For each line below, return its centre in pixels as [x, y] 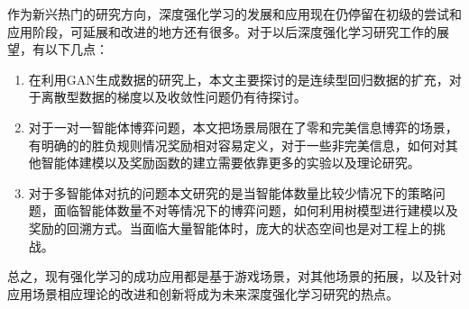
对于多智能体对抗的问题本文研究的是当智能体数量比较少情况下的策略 [230, 192]
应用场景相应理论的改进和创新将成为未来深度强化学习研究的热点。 [203, 293]
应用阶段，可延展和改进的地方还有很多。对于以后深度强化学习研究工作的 [222, 31]
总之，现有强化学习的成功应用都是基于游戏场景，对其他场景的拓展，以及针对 [234, 276]
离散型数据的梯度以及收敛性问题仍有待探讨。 [174, 97]
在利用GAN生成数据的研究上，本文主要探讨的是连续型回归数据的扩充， [239, 79]
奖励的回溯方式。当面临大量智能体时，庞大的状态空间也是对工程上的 [230, 227]
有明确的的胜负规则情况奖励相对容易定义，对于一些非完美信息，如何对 [237, 145]
